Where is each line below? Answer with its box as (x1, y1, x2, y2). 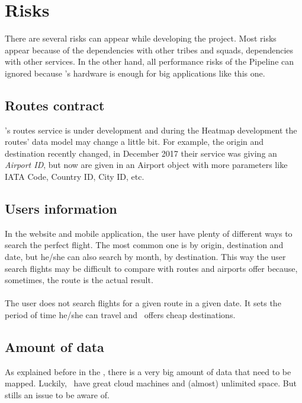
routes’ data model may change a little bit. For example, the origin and (5, 135, 264, 148)
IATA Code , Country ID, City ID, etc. (5, 170, 144, 183)
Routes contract (5, 96, 105, 114)
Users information (5, 199, 117, 218)
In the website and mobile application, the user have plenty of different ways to (5, 227, 293, 239)
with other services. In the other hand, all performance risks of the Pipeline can (5, 55, 294, 68)
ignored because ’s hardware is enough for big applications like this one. (5, 66, 265, 79)
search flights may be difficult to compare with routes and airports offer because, (5, 262, 298, 274)
